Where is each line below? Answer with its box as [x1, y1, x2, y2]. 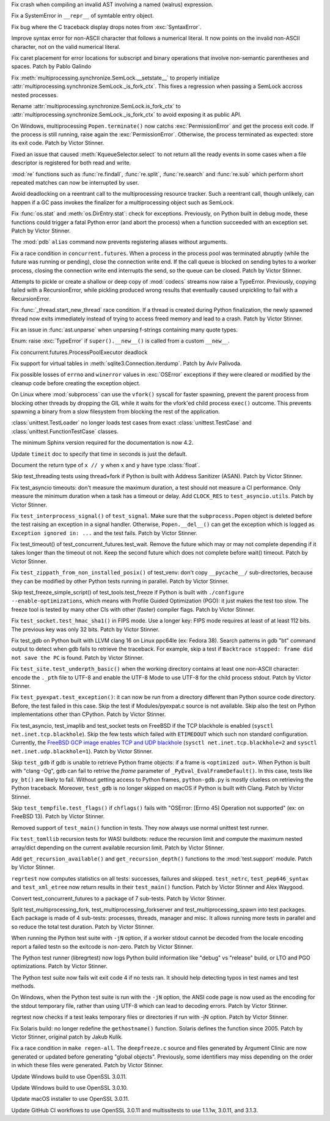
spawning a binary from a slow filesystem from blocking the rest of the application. [11, 408, 220, 415]
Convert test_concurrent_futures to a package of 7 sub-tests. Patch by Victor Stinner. [11, 895, 226, 902]
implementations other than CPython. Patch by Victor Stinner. [11, 711, 166, 718]
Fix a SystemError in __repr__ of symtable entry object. [11, 12, 154, 20]
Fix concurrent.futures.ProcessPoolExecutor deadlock [11, 349, 148, 356]
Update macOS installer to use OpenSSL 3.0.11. [11, 1095, 130, 1103]
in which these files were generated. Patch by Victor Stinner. [11, 1062, 164, 1069]
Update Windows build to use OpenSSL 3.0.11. [11, 1073, 127, 1080]
